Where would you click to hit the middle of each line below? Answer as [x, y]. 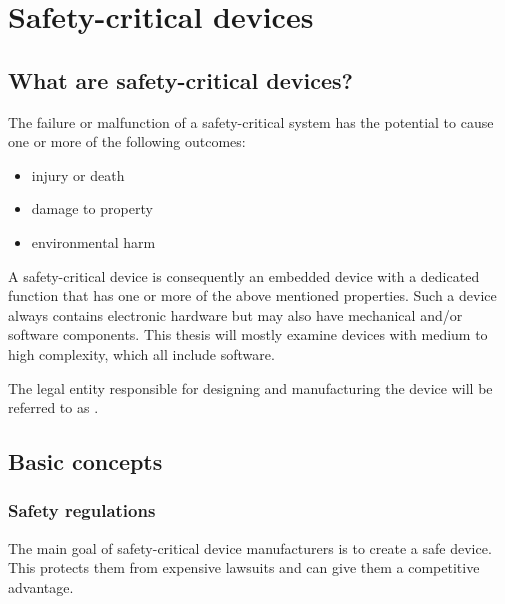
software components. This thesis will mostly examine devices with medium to [248, 334]
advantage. [41, 586]
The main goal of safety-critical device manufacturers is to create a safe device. [250, 547]
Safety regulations [82, 510]
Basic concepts [85, 461]
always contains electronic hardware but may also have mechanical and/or [235, 314]
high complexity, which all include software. [141, 353]
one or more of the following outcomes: [127, 141]
